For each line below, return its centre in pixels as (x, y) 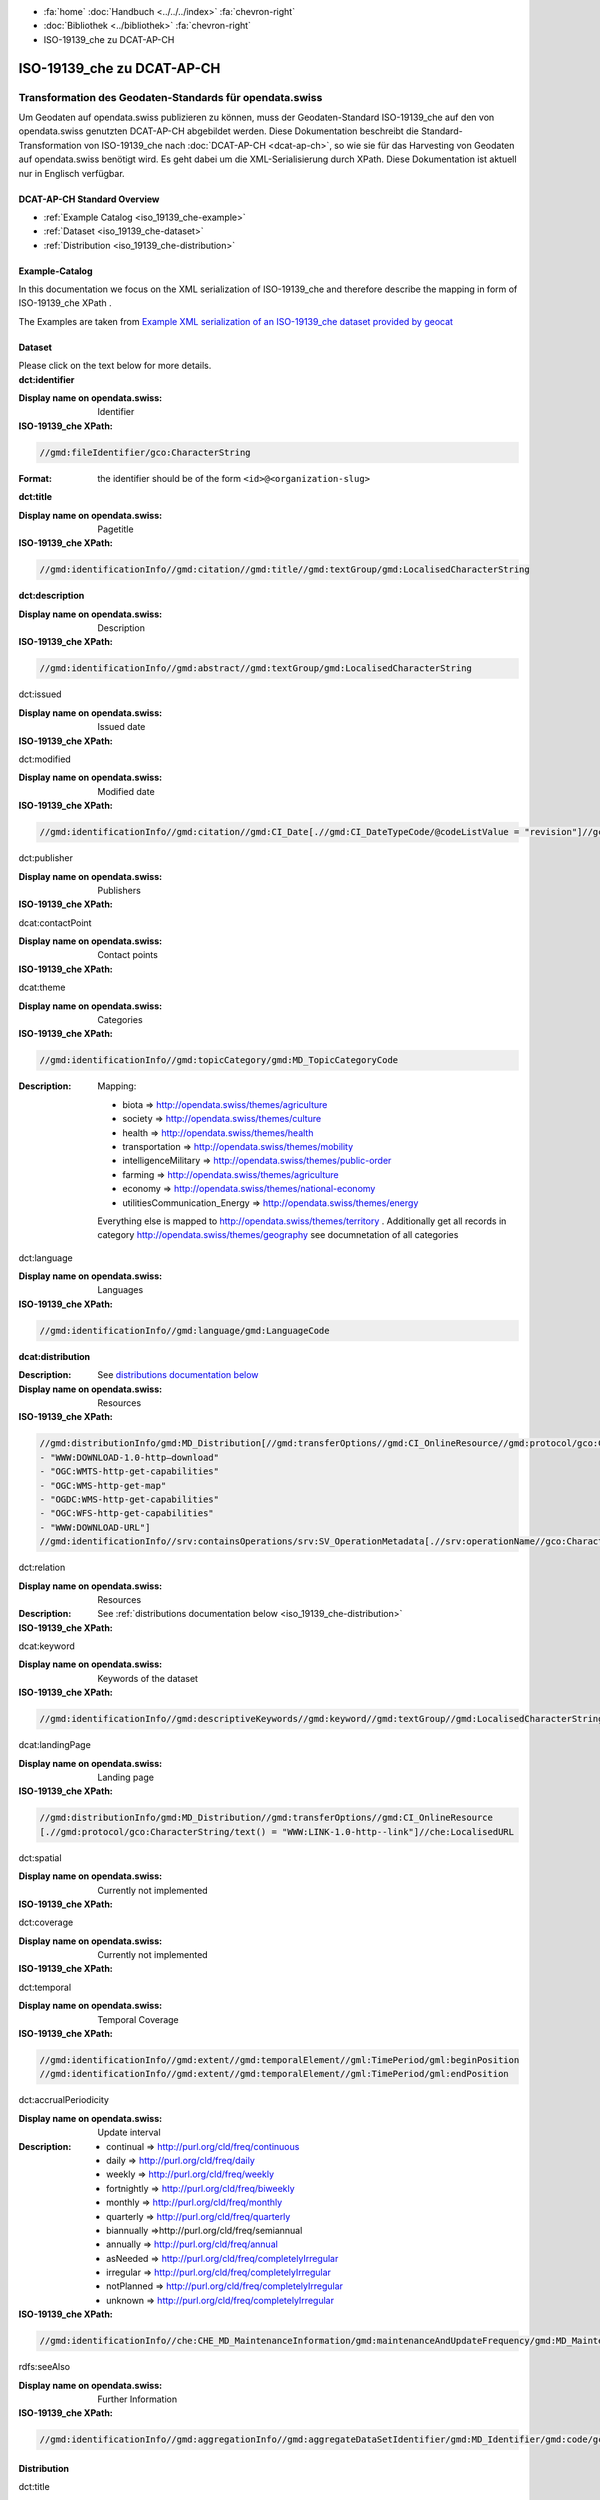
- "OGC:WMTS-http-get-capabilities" (129, 1471)
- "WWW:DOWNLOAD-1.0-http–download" (129, 1457)
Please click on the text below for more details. (115, 366)
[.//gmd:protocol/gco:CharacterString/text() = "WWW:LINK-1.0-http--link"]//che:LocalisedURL (277, 1831)
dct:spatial (40, 1857)
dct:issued (40, 694)
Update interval (129, 2132)
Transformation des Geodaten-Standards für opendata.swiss (170, 97)
